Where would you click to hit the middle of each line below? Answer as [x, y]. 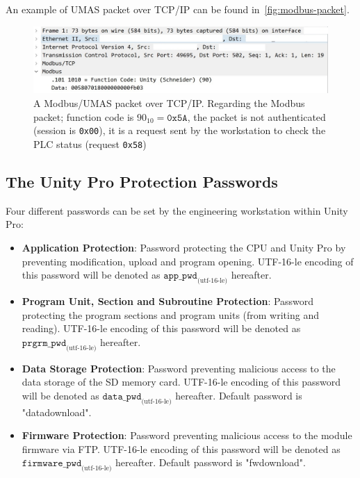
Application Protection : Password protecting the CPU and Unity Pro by [184, 247]
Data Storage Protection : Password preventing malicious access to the [179, 368]
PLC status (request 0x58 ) [90, 143]
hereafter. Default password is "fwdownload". [211, 462]
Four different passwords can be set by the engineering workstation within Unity [177, 210]
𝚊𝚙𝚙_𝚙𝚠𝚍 [180, 276]
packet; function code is [84, 116]
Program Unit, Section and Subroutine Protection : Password [168, 300]
